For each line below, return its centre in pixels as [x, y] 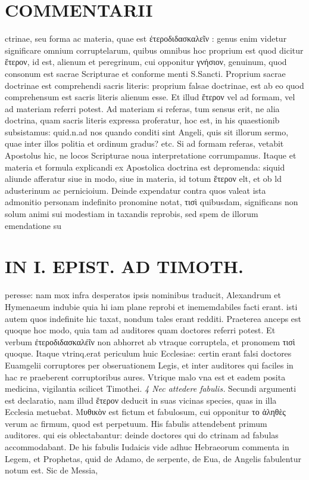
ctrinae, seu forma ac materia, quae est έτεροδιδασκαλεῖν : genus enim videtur [146, 38]
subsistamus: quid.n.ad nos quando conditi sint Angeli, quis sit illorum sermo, [147, 131]
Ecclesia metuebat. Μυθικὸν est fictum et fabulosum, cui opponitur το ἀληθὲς [145, 412]
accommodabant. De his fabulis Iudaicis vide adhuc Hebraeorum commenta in [147, 447]
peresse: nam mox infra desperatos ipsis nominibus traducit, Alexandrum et [143, 295]
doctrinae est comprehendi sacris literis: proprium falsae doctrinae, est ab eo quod [154, 85]
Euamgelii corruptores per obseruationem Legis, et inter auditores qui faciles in [149, 365]
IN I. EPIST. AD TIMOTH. [124, 266]
